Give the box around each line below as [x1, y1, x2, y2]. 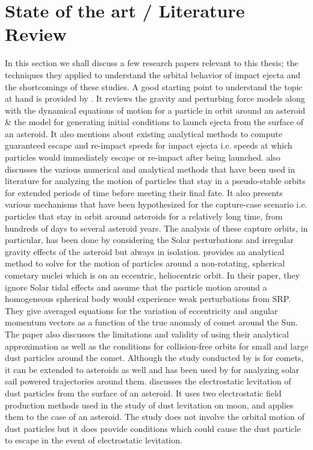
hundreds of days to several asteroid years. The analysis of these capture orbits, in [5, 221, 308, 234]
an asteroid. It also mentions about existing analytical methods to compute [5, 127, 282, 140]
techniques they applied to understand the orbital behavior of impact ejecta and [5, 68, 301, 81]
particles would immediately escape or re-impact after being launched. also [5, 151, 280, 164]
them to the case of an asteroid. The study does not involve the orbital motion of [5, 410, 305, 423]
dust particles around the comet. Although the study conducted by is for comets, [5, 351, 304, 364]
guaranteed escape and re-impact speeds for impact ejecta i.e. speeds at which [5, 139, 293, 152]
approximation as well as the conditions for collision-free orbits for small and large [5, 339, 308, 352]
